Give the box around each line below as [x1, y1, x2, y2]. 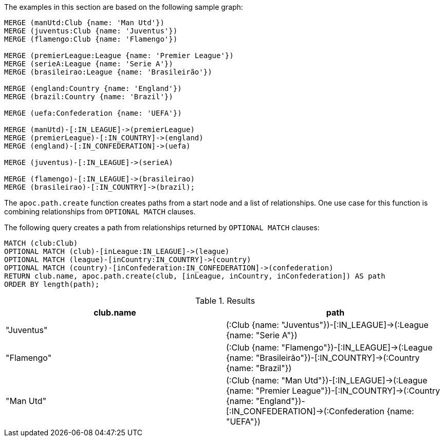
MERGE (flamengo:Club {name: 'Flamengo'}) [4, 35, 178, 43]
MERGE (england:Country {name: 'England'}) [4, 84, 182, 93]
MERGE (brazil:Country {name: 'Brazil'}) [4, 93, 173, 101]
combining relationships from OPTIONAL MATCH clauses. [4, 207, 196, 216]
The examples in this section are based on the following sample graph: [4, 3, 243, 11]
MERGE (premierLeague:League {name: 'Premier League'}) [4, 51, 234, 60]
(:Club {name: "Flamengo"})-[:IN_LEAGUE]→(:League [226, 342, 433, 353]
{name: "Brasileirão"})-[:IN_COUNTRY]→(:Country [226, 353, 420, 363]
